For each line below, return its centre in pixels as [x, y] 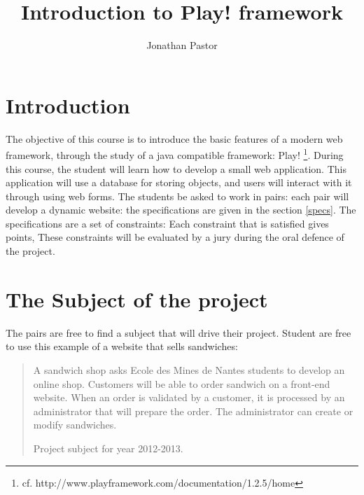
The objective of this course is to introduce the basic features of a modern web [174, 138]
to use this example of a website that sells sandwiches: [122, 346]
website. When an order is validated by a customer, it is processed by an [189, 397]
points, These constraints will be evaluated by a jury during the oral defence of [175, 237]
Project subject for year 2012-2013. [108, 448]
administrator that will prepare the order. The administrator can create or [193, 411]
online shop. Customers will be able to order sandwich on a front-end [182, 383]
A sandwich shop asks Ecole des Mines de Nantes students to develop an [189, 369]
